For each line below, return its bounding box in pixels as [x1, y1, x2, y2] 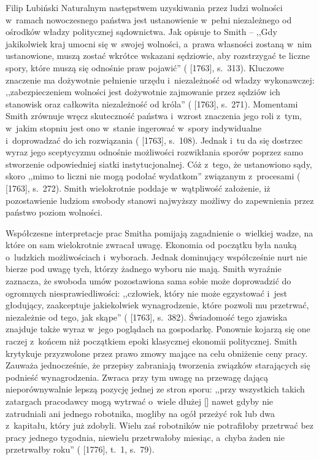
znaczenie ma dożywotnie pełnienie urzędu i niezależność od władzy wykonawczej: [6, 73, 315, 86]
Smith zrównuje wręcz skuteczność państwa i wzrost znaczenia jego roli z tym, [6, 109, 302, 122]
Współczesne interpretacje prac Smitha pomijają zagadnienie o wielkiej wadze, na [6, 226, 313, 239]
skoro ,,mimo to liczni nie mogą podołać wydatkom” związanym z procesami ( [6, 170, 301, 182]
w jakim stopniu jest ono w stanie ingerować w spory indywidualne [6, 121, 262, 134]
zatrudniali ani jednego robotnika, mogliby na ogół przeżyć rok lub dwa [6, 407, 275, 419]
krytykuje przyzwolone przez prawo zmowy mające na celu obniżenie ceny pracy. [6, 346, 308, 359]
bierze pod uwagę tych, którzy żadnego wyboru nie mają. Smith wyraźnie [6, 262, 282, 275]
